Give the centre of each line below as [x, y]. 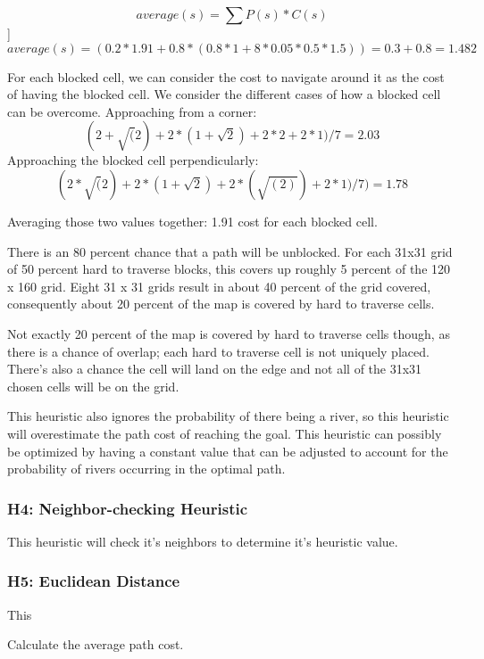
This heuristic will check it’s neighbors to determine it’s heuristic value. [203, 541]
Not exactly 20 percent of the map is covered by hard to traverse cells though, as [229, 333]
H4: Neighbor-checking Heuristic [128, 508]
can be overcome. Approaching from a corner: [132, 111]
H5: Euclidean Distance [94, 581]
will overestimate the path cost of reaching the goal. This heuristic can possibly [225, 433]
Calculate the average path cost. [96, 644]
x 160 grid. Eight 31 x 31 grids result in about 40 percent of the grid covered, [219, 286]
